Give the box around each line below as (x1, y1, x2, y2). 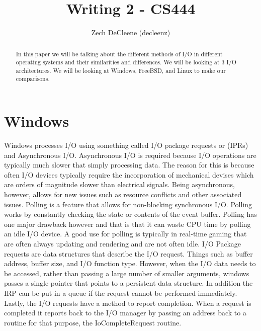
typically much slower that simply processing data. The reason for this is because (4, 159, 254, 170)
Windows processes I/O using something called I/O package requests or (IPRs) (4, 140, 248, 150)
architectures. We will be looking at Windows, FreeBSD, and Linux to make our (16, 66, 226, 74)
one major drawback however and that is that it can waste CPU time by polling (4, 218, 251, 229)
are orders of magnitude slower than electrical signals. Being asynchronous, (4, 179, 235, 190)
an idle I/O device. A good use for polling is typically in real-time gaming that (4, 228, 247, 239)
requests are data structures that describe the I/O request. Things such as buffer (4, 248, 253, 259)
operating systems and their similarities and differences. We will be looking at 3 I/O (16, 58, 236, 66)
